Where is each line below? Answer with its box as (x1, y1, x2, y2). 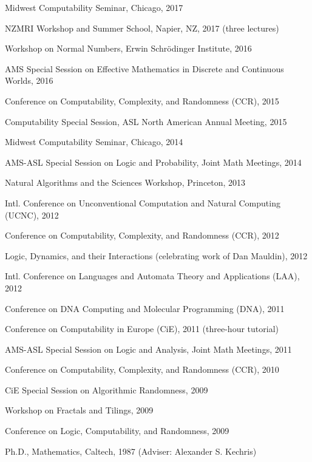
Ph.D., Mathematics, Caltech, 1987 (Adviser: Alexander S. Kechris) (5, 444, 257, 457)
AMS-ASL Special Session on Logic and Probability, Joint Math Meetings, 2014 (5, 155, 302, 168)
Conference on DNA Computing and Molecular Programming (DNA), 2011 (5, 302, 285, 314)
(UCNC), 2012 (5, 208, 59, 221)
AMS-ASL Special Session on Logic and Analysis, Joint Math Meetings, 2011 (5, 342, 292, 355)
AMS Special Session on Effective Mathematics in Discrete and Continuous (5, 62, 284, 75)
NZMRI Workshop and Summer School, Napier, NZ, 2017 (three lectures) (5, 21, 279, 34)
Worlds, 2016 (5, 74, 53, 87)
